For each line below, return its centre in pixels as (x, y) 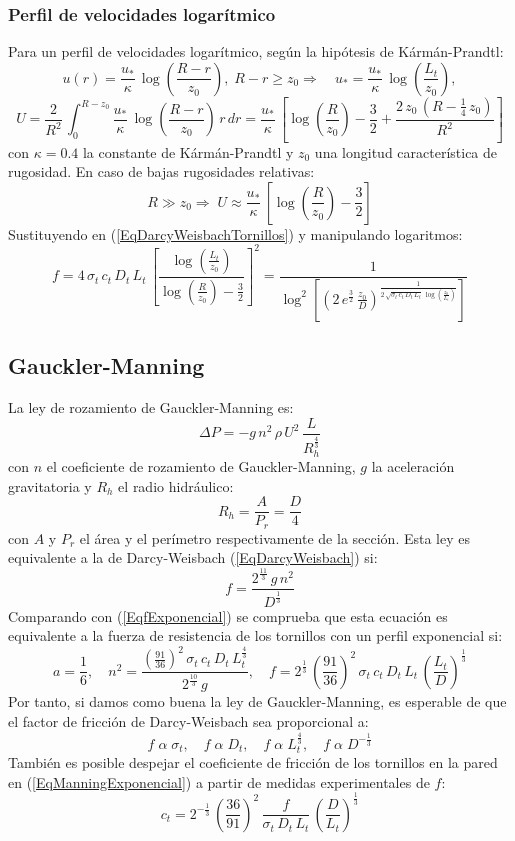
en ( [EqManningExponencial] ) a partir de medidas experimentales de (219, 781)
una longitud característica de (406, 151)
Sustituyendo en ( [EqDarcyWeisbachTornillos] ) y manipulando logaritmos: (235, 233)
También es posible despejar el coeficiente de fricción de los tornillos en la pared (253, 762)
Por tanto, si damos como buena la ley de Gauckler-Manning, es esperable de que (257, 701)
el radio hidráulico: (176, 485)
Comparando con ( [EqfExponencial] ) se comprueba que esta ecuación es (228, 615)
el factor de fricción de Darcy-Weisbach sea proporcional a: (188, 721)
